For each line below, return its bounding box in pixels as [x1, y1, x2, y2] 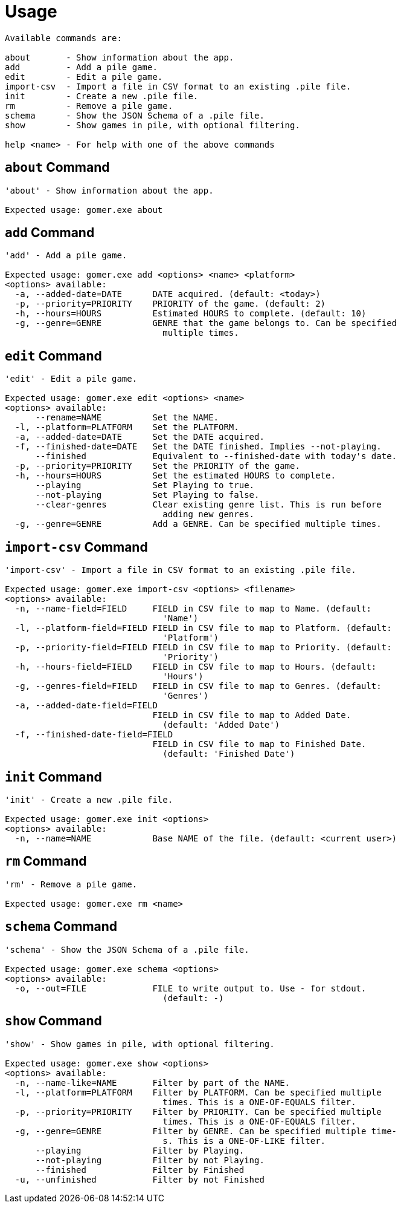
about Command [5, 160, 110, 175]
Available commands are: [5, 33, 122, 43]
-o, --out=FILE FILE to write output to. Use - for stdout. [14, 983, 367, 993]
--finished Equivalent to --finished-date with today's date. [35, 451, 397, 462]
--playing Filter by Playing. [35, 1145, 245, 1155]
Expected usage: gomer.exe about [5, 204, 163, 215]
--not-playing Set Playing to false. [35, 490, 260, 500]
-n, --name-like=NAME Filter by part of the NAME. [14, 1077, 290, 1088]
